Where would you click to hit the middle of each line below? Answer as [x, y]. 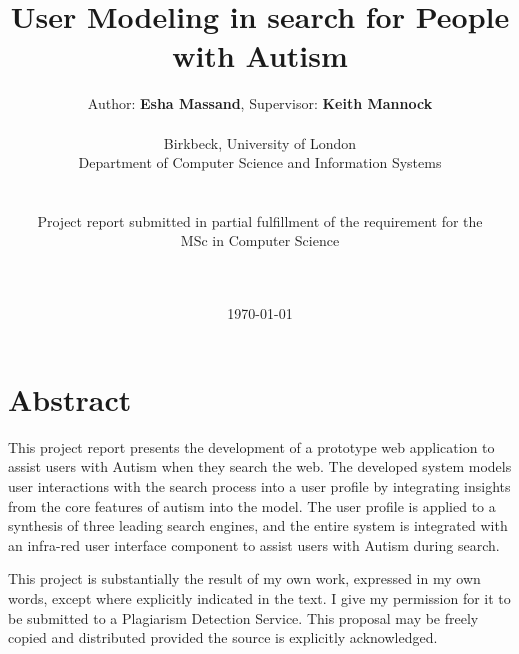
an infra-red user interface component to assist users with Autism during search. [254, 544]
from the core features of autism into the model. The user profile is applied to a [252, 505]
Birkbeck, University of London [260, 142]
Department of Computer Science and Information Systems [260, 162]
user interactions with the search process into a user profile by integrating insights [259, 485]
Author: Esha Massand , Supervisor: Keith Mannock [260, 103]
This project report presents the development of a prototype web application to [251, 446]
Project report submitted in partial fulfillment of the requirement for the [260, 220]
